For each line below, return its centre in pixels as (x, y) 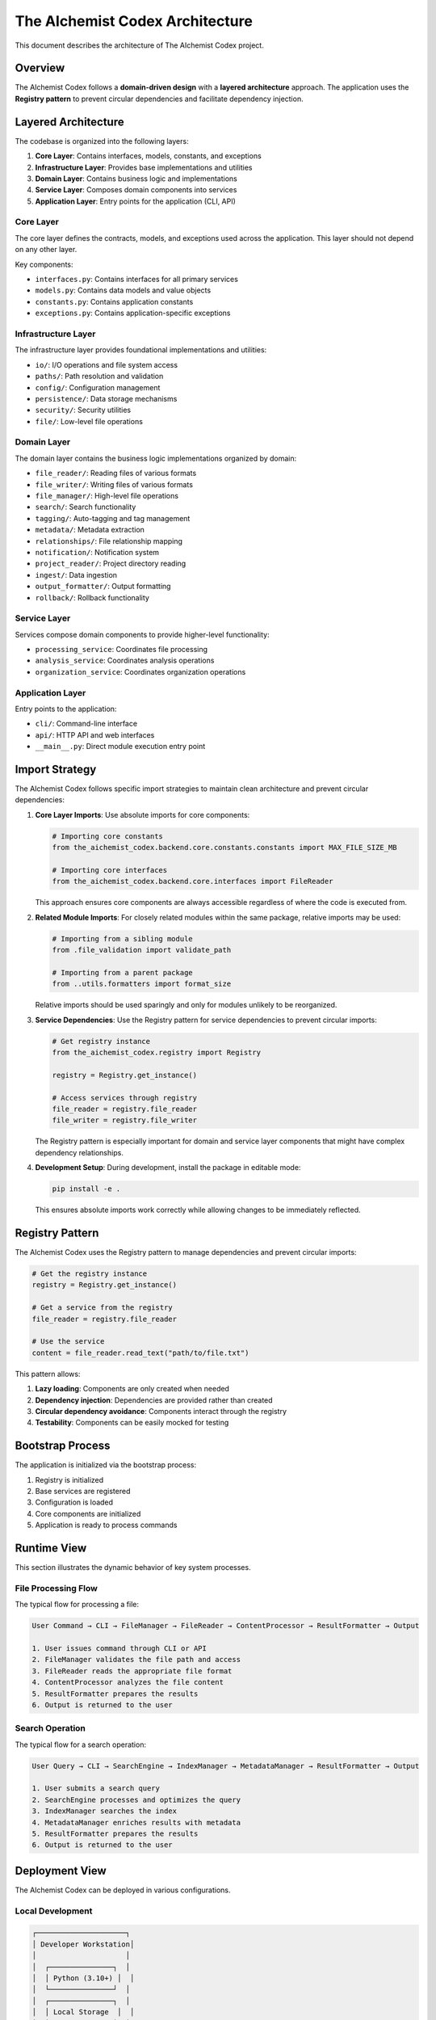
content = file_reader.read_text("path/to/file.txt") (140, 1353)
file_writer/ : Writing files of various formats (114, 484)
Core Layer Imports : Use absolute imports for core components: (143, 814)
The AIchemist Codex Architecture (134, 21)
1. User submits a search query (96, 1789)
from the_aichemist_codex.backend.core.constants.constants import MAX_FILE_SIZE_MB (224, 848)
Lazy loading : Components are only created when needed (132, 1389)
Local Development (54, 1911)
